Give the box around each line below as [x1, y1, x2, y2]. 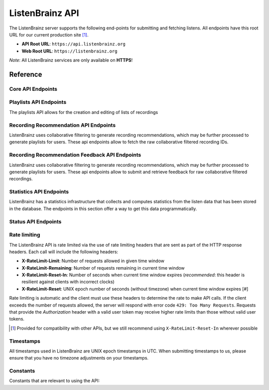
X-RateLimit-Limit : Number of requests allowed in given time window [21, 258, 164, 264]
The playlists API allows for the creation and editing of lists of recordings [9, 109, 158, 115]
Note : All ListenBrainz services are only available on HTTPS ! [9, 57, 133, 63]
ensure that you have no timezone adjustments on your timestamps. [9, 355, 149, 361]
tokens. [9, 316, 25, 322]
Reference [9, 70, 42, 78]
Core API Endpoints [9, 85, 57, 92]
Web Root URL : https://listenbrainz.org [21, 48, 118, 54]
